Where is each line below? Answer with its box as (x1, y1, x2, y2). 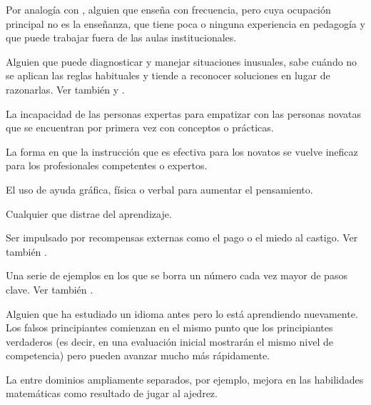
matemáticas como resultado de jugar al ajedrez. (6, 386, 218, 401)
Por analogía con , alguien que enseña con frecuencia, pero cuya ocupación (6, 2, 331, 16)
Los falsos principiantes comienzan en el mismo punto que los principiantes (6, 320, 333, 335)
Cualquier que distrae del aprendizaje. (6, 206, 172, 221)
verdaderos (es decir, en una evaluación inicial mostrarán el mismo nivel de (6, 334, 333, 349)
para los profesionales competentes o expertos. (6, 158, 208, 173)
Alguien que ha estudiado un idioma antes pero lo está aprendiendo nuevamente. (6, 306, 358, 321)
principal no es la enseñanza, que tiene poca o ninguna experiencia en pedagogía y (6, 16, 365, 31)
